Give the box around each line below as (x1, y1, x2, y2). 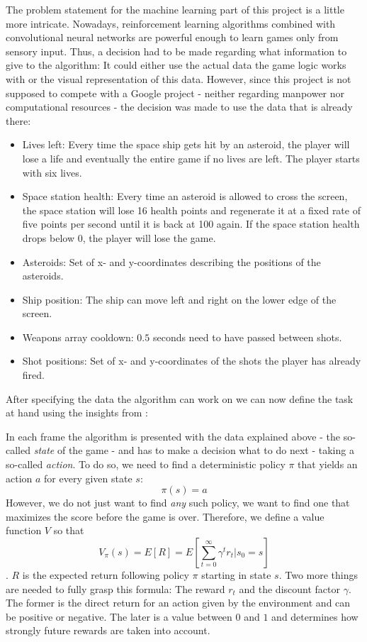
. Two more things (278, 568, 358, 582)
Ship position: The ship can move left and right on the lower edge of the (22, 292, 337, 306)
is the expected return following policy (22, 568, 189, 582)
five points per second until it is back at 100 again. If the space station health (22, 216, 360, 231)
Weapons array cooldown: (22, 329, 134, 344)
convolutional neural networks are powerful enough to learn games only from (6, 30, 339, 45)
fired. (22, 367, 45, 382)
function (6, 523, 42, 538)
